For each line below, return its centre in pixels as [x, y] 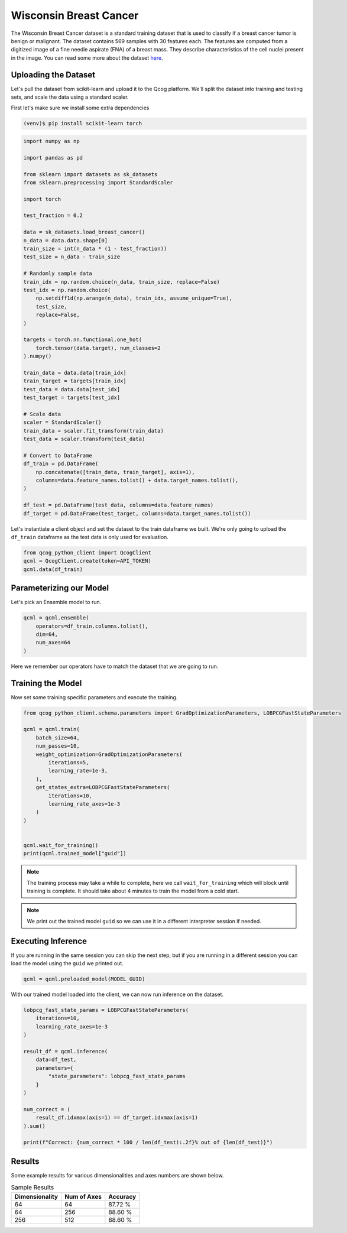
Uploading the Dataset [53, 75]
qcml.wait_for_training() [61, 845]
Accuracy [122, 1196]
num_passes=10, [58, 746]
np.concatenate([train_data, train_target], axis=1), [115, 472]
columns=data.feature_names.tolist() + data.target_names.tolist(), [137, 480]
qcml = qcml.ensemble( [56, 618]
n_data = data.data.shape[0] [66, 240]
